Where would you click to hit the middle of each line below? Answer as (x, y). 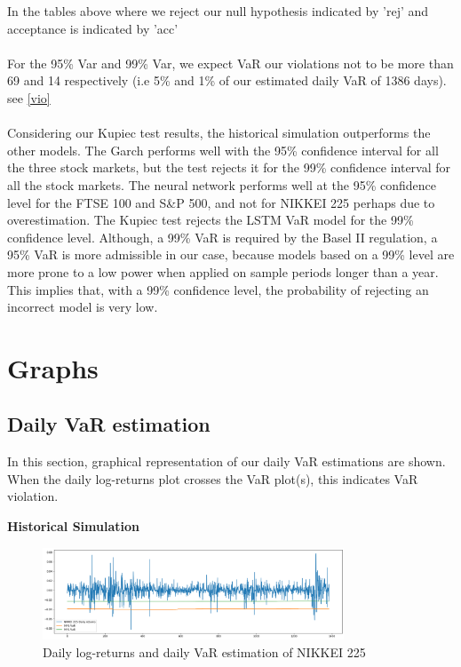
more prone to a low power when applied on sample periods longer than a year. (223, 271)
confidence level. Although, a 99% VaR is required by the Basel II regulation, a (223, 237)
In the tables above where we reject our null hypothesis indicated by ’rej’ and (218, 11)
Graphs (53, 367)
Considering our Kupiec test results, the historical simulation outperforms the (219, 133)
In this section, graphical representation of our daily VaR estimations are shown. (227, 461)
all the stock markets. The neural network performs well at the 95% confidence (222, 184)
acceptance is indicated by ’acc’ (93, 28)
